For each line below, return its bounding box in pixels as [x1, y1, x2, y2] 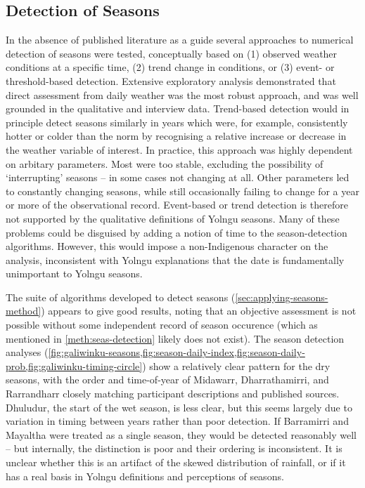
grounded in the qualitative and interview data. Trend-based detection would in [6, 101, 350, 116]
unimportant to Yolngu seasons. [6, 266, 143, 281]
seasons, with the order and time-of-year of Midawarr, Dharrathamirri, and [6, 372, 329, 387]
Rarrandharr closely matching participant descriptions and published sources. [6, 386, 340, 401]
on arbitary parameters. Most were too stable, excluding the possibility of [6, 156, 324, 171]
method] [6, 303, 41, 318]
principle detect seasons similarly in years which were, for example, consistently [6, 114, 348, 129]
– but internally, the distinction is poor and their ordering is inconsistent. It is [6, 441, 342, 456]
